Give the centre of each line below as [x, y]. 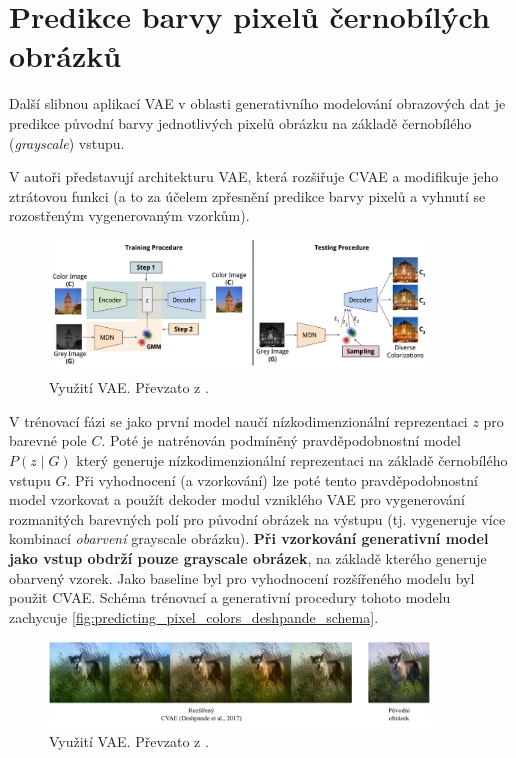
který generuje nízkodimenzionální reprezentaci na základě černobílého [292, 460]
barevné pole [48, 440]
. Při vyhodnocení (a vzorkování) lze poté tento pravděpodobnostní [272, 479]
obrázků [65, 55]
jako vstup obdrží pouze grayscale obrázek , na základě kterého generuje [248, 558]
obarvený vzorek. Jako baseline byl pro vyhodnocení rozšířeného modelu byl [242, 577]
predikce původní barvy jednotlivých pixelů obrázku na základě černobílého [240, 122]
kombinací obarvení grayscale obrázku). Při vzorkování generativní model [249, 538]
